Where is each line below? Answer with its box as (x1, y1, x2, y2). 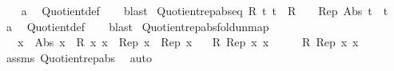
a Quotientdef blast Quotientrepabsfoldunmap (6, 18, 269, 34)
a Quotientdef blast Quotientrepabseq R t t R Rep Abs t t (21, 2, 388, 18)
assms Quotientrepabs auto (6, 49, 152, 65)
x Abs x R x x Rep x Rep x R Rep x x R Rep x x (17, 34, 359, 50)
